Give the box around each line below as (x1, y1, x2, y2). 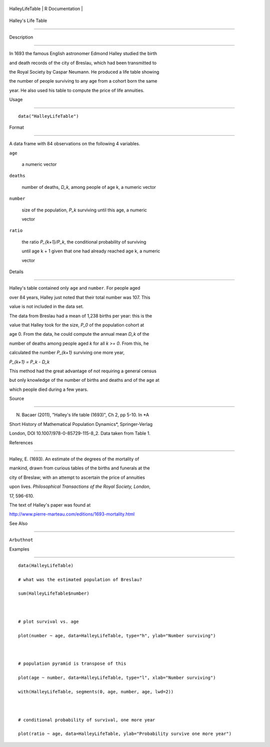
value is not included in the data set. (9, 304, 84, 310)
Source (9, 396, 24, 402)
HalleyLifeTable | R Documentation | (9, 6, 83, 12)
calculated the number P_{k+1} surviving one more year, (9, 350, 125, 356)
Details (9, 269, 23, 275)
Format (9, 124, 24, 130)
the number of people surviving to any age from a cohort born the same (9, 78, 157, 84)
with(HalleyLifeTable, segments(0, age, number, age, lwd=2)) (18, 689, 174, 694)
